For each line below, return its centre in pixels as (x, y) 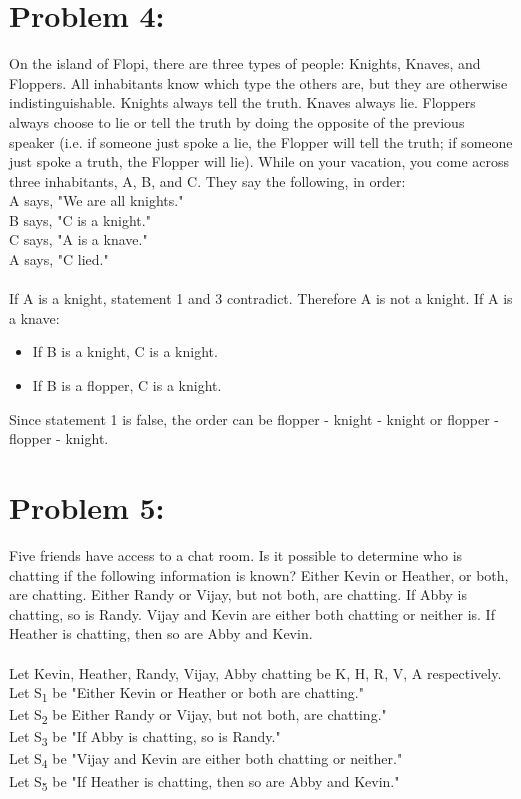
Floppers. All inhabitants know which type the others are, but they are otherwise (258, 82)
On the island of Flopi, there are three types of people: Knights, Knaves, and (245, 63)
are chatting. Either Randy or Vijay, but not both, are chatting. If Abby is (238, 594)
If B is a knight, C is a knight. (125, 351)
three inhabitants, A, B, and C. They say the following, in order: (207, 180)
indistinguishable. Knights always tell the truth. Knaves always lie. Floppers (242, 102)
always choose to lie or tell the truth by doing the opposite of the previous (237, 121)
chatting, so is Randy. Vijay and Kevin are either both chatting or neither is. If (252, 613)
